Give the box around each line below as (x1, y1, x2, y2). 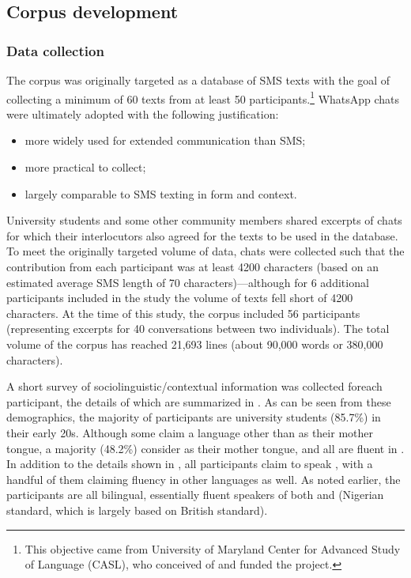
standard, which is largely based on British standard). (6, 501, 268, 518)
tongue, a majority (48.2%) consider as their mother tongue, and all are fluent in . (6, 440, 405, 456)
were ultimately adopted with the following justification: (6, 105, 279, 122)
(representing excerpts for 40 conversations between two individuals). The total (6, 320, 390, 337)
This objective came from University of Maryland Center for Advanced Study (25, 540, 401, 557)
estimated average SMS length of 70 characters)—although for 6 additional (6, 274, 369, 290)
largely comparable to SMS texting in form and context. (25, 185, 297, 202)
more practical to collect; (25, 159, 146, 176)
